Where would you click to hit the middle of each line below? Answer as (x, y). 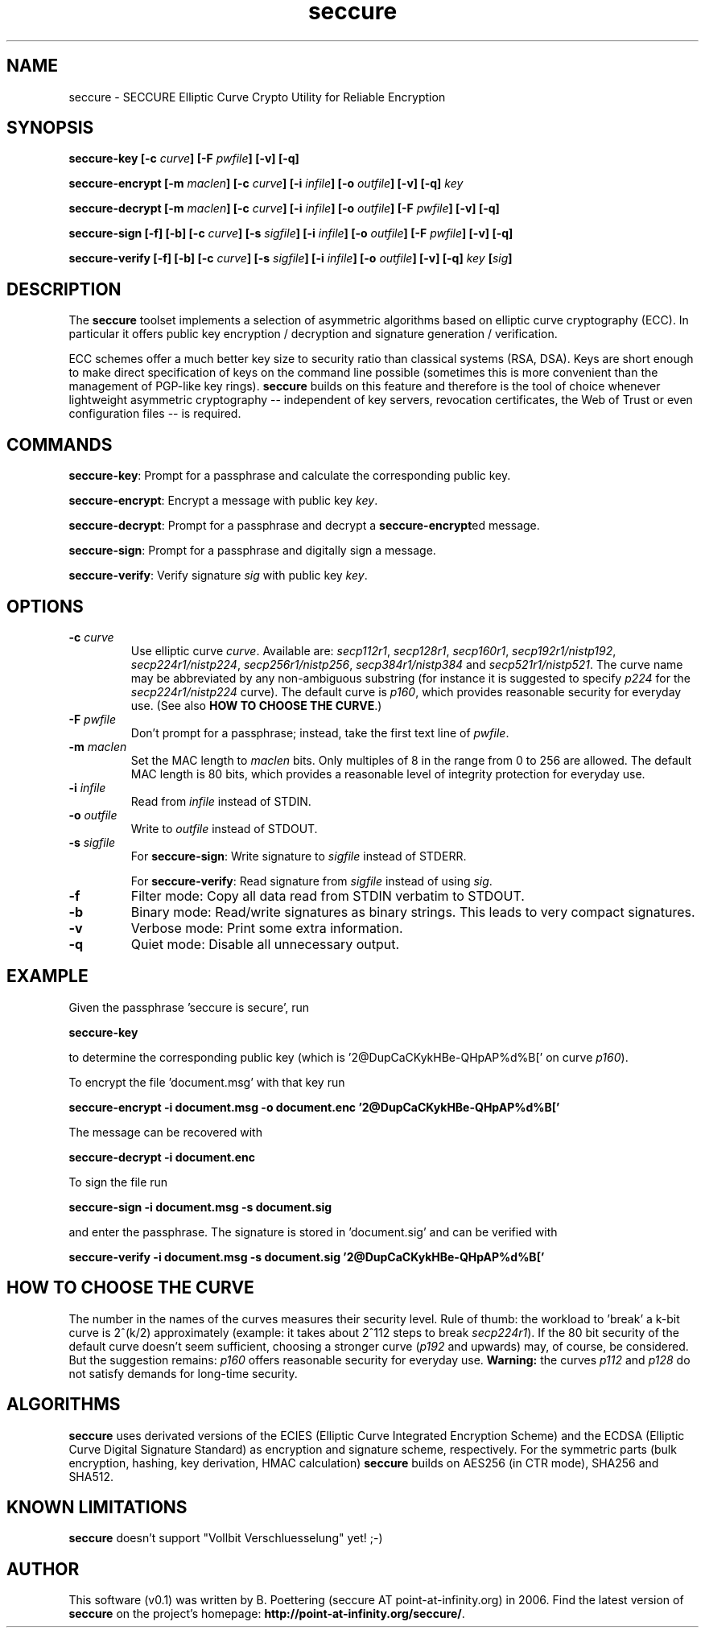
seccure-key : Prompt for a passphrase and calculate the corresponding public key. (290, 476)
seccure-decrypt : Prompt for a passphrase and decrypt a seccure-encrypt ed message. (304, 526)
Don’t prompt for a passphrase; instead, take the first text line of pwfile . (320, 732)
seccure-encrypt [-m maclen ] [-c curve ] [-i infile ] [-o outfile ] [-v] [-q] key (266, 184)
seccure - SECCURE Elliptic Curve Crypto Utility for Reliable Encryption (257, 97)
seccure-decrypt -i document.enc (162, 1157)
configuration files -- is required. (155, 414)
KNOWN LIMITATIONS (97, 1507)
